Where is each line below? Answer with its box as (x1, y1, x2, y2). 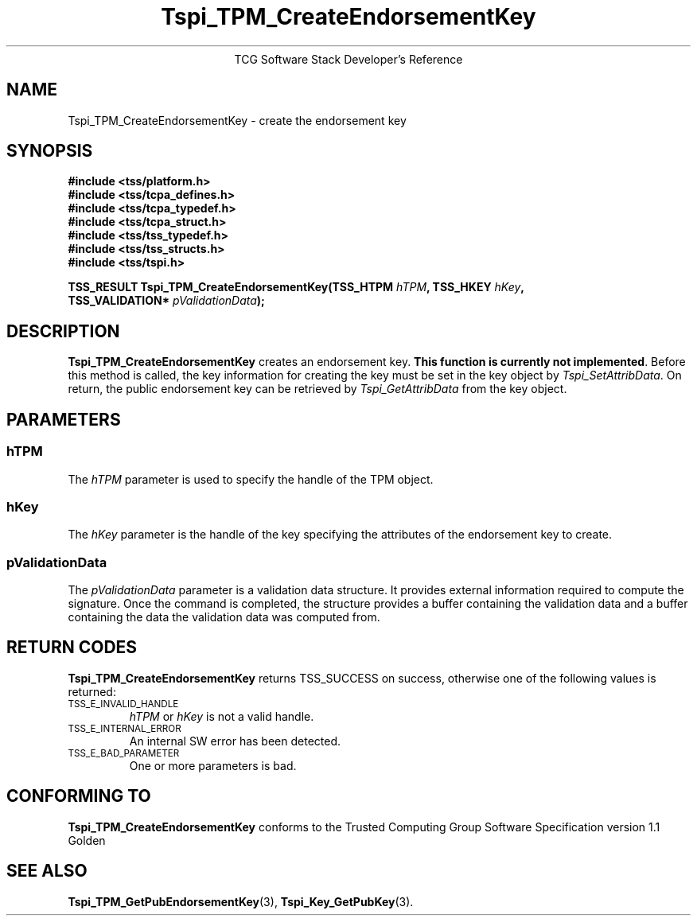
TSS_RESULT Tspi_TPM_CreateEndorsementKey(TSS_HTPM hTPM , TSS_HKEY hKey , (68, 280, 525, 294)
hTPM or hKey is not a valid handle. (129, 709, 314, 723)
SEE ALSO (6, 861, 88, 881)
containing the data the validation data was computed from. (68, 610, 380, 624)
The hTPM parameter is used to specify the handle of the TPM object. (68, 472, 434, 486)
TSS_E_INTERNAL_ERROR (68, 722, 181, 734)
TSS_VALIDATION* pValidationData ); (68, 294, 265, 308)
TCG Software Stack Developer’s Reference (234, 52, 463, 66)
